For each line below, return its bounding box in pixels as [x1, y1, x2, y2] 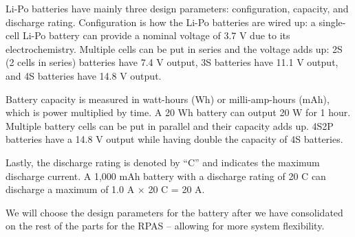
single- [319, 14, 346, 29]
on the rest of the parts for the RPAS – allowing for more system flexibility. [6, 218, 325, 233]
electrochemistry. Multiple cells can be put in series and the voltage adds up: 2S [6, 41, 343, 56]
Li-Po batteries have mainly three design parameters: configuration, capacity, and [6, 1, 349, 15]
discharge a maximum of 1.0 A [6, 182, 135, 196]
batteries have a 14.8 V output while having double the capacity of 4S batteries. [6, 132, 343, 146]
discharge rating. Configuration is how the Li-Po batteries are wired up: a [6, 14, 316, 29]
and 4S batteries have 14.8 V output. [6, 68, 162, 82]
